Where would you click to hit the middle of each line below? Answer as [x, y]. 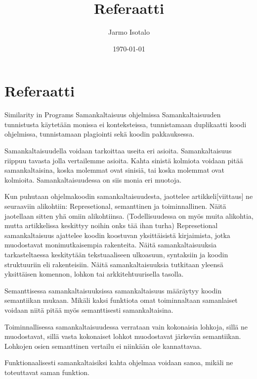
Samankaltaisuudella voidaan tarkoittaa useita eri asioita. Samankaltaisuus [118, 151]
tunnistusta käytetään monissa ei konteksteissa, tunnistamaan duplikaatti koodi [126, 124]
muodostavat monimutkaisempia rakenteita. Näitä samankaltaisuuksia [110, 245]
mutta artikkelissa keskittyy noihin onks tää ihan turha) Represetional [111, 225]
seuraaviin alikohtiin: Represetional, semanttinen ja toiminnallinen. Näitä [115, 206]
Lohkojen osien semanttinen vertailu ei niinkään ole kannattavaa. [103, 346]
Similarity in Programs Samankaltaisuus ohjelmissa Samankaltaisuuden [113, 115]
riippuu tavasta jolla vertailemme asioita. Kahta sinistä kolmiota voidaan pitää [124, 160]
